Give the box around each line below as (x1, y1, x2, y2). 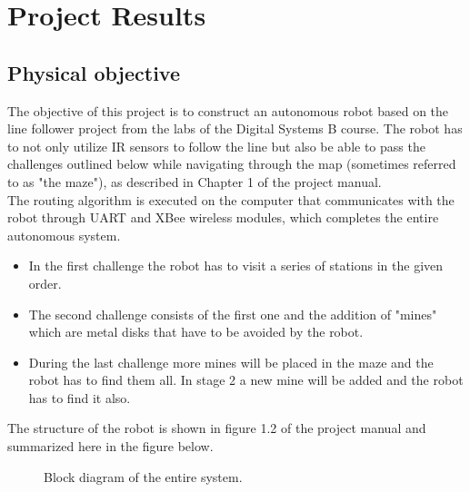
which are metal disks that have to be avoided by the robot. (28, 322, 364, 341)
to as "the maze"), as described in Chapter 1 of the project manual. (7, 172, 382, 191)
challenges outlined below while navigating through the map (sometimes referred (7, 154, 456, 173)
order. (28, 273, 62, 292)
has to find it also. (28, 388, 131, 407)
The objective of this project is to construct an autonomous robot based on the (7, 101, 449, 120)
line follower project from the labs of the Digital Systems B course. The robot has (7, 119, 463, 138)
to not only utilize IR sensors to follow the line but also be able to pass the (7, 136, 425, 155)
